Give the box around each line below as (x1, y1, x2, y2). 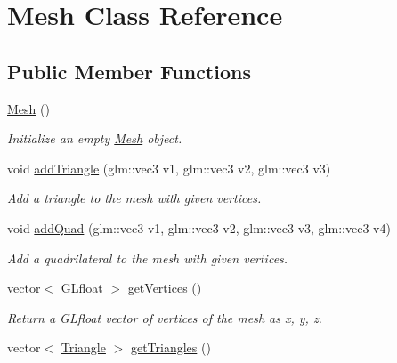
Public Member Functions (7, 57, 251, 85)
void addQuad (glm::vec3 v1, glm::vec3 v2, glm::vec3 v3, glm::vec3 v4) (7, 218, 391, 237)
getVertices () (127, 278, 202, 297)
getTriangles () (130, 338, 211, 357)
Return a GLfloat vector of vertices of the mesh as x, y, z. (7, 308, 322, 327)
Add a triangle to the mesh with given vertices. (7, 189, 262, 207)
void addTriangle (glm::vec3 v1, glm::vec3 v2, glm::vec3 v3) (7, 158, 331, 177)
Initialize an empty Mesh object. (7, 129, 182, 148)
